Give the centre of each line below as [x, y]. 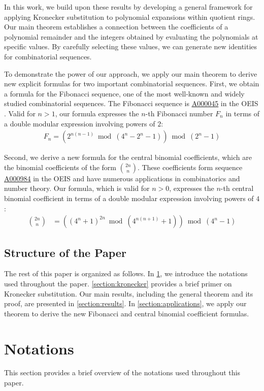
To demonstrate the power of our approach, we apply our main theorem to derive [131, 73]
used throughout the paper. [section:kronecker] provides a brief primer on [118, 283]
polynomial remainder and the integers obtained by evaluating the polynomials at [131, 36]
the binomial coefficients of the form [60, 167]
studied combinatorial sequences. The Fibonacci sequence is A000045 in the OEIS [131, 103]
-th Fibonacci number [179, 113]
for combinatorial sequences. [48, 56]
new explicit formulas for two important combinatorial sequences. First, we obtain [132, 84]
